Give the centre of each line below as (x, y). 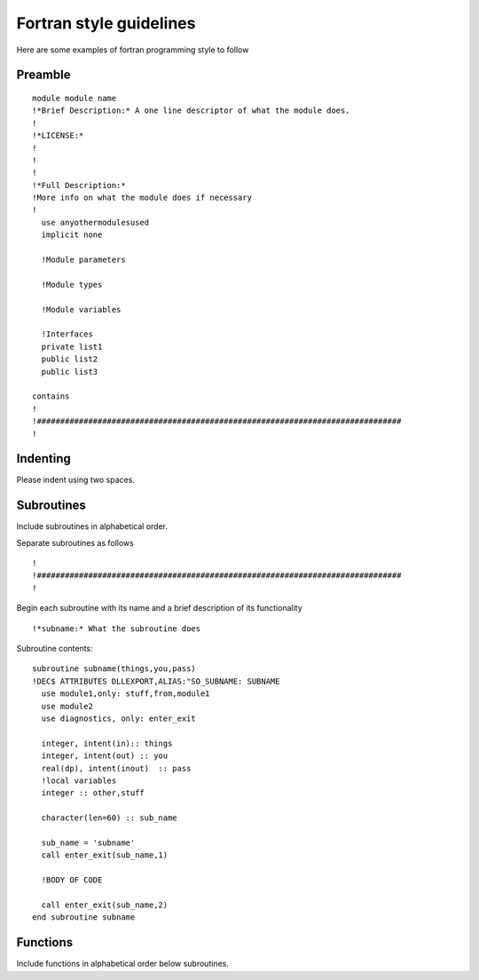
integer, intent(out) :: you (105, 756)
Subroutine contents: (55, 649)
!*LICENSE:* (58, 136)
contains (51, 396)
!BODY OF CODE (72, 880)
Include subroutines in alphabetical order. (92, 526)
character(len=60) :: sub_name (109, 818)
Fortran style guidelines (106, 23)
